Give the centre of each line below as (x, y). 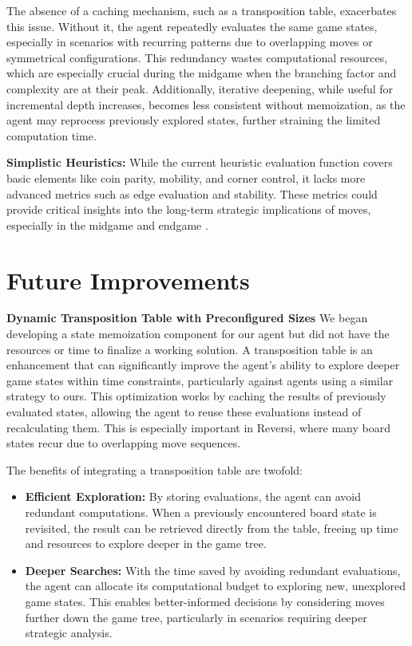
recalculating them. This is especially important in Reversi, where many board (198, 427)
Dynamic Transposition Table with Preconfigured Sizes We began (187, 318)
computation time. (51, 135)
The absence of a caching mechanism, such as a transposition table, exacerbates (202, 10)
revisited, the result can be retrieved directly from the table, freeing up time (212, 528)
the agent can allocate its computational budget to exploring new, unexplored (215, 586)
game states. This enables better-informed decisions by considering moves (205, 601)
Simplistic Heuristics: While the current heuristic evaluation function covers (200, 162)
